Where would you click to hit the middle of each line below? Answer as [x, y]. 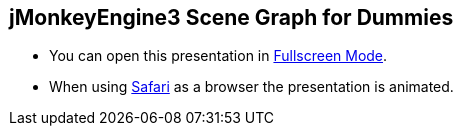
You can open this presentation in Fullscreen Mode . [218, 56]
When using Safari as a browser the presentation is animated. [251, 87]
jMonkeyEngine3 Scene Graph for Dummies [231, 17]
